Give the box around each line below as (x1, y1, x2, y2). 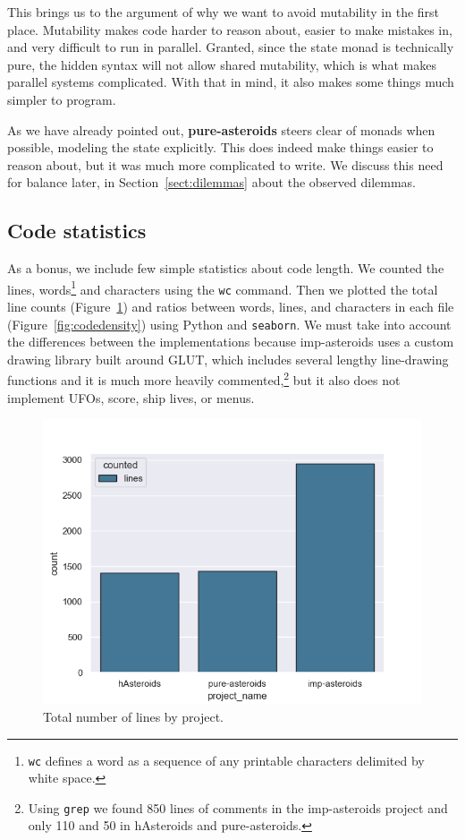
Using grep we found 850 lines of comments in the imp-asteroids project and (28, 798, 448, 817)
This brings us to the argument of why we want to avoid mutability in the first (7, 3, 440, 21)
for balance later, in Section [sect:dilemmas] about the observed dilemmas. (7, 173, 416, 192)
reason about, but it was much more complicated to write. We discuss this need (7, 155, 444, 174)
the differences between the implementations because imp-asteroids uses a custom (7, 332, 454, 351)
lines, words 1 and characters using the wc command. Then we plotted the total (7, 277, 438, 298)
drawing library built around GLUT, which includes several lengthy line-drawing (7, 349, 449, 368)
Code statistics (7, 217, 147, 244)
